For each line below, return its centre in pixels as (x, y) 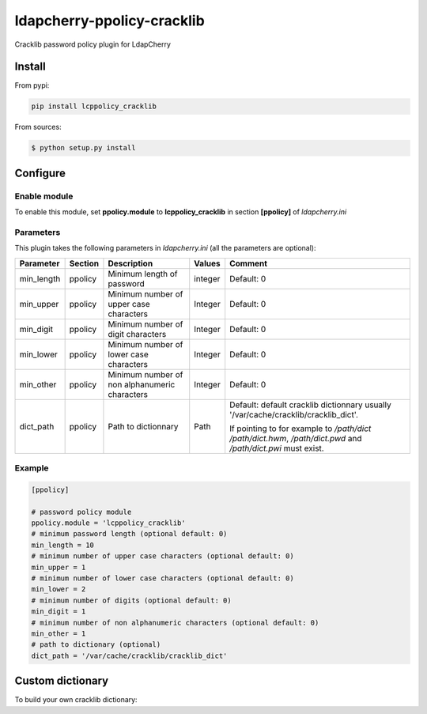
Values (207, 263)
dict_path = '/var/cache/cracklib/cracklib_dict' (129, 655)
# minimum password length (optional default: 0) (129, 534)
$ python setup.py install (83, 148)
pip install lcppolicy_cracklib (94, 106)
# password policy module (81, 512)
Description (130, 263)
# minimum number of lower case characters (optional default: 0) (162, 578)
